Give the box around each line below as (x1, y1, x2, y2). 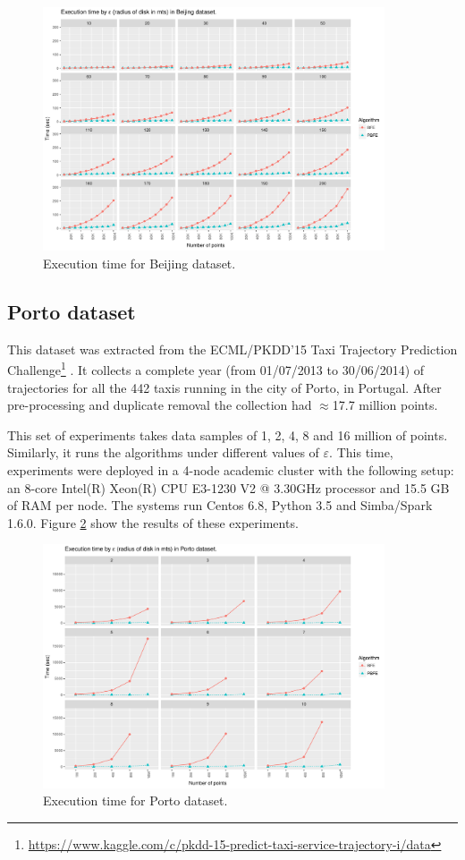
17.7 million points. (332, 396, 438, 414)
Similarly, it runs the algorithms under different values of (7, 443, 319, 462)
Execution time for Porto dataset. (43, 791, 228, 810)
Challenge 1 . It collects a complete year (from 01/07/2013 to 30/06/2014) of (7, 358, 425, 379)
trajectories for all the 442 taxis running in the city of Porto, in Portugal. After (7, 378, 442, 396)
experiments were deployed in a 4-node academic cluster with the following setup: (7, 461, 454, 480)
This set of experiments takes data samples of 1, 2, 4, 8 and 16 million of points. (7, 425, 448, 444)
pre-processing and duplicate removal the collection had (7, 396, 312, 414)
